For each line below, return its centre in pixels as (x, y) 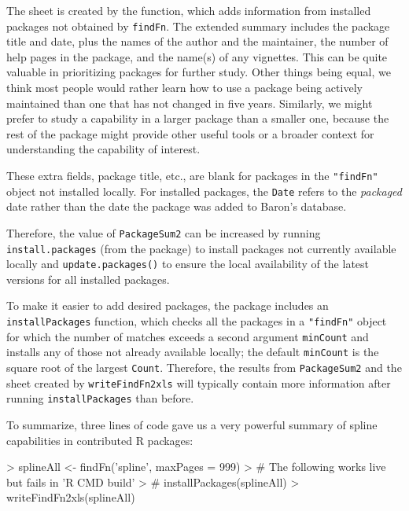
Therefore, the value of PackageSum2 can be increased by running (164, 232)
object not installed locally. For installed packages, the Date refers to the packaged (204, 191)
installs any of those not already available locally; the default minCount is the (193, 352)
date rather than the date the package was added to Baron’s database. (177, 206)
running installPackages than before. (100, 398)
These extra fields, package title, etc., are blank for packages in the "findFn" (192, 175)
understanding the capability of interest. (103, 149)
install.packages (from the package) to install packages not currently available (201, 248)
